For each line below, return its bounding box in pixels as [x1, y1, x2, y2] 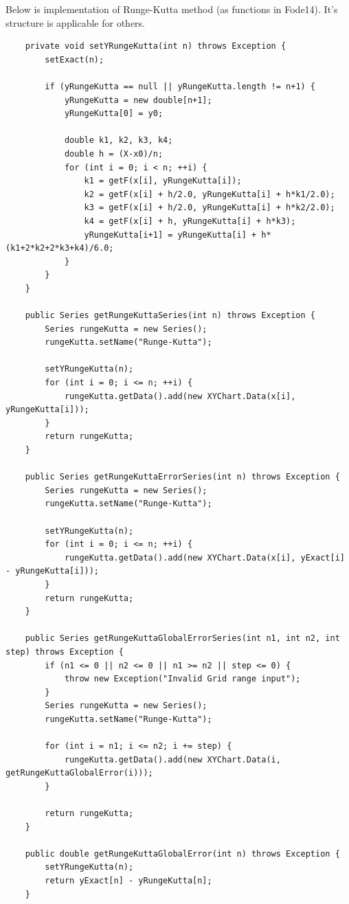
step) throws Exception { [5, 646, 124, 657]
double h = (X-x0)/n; [64, 148, 164, 159]
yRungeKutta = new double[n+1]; [64, 95, 212, 105]
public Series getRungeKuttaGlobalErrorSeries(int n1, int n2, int [25, 633, 340, 644]
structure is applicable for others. [5, 15, 146, 30]
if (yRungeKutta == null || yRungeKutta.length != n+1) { [45, 81, 316, 91]
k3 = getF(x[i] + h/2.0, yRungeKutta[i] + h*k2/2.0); [84, 203, 335, 213]
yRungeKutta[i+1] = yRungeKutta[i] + [84, 229, 257, 240]
